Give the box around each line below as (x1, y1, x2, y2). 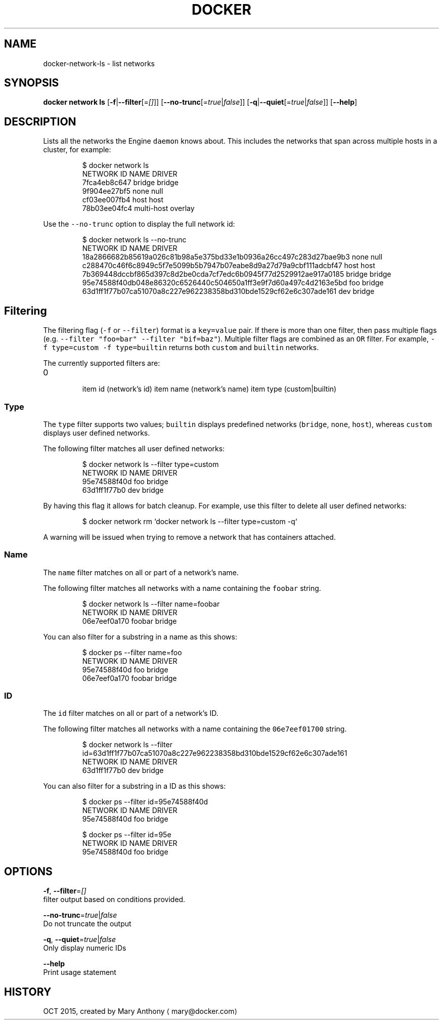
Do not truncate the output (43, 919, 131, 928)
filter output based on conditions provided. (43, 895, 186, 904)
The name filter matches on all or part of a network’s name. (43, 568, 239, 577)
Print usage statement (43, 968, 116, 977)
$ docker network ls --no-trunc (82, 235, 187, 244)
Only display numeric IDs (43, 944, 126, 953)
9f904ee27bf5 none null (82, 187, 163, 196)
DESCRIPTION (4, 115, 76, 128)
